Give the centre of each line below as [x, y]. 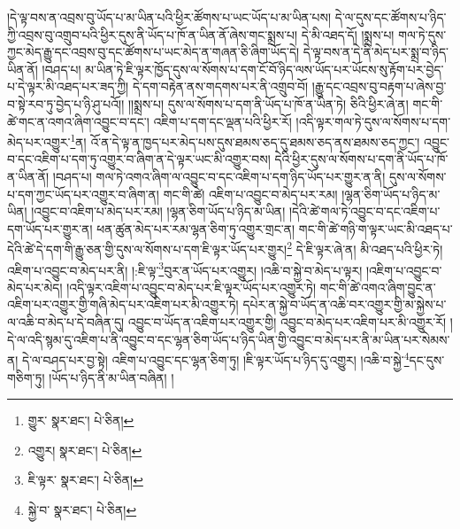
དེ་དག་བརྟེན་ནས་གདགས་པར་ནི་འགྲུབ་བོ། [220, 86]
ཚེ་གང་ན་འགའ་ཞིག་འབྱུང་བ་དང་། [78, 121]
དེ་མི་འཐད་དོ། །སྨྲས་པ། [348, 34]
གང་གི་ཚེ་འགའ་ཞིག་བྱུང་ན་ [378, 287]
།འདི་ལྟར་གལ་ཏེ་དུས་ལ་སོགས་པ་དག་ [373, 121]
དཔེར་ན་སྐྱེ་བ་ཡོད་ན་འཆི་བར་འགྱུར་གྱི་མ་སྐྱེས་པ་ [345, 304]
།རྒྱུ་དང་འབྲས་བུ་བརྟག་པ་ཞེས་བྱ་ [379, 86]
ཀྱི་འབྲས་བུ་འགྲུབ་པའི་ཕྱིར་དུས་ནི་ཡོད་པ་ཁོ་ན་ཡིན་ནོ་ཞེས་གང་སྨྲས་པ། [153, 34]
